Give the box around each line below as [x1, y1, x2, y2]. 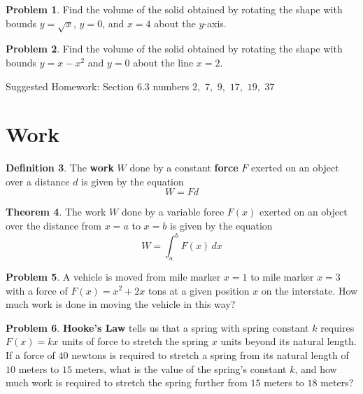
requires [320, 320, 355, 335]
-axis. [204, 15, 227, 30]
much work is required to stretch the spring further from [6, 375, 248, 390]
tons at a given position [148, 283, 250, 297]
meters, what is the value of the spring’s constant [75, 361, 287, 376]
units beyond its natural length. [220, 334, 357, 349]
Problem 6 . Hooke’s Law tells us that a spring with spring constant [6, 320, 309, 335]
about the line [133, 55, 194, 69]
